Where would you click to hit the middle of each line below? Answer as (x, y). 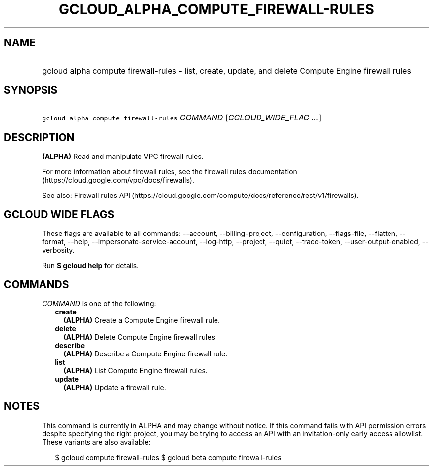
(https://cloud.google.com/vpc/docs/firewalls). (118, 180)
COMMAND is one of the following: (99, 303)
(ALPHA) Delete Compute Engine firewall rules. (140, 337)
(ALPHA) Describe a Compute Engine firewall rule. (146, 353)
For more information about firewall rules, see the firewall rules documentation (170, 172)
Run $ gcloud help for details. (91, 266)
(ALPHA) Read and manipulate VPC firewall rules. (123, 157)
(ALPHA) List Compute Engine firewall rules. (135, 370)
